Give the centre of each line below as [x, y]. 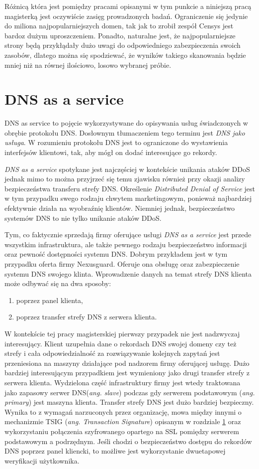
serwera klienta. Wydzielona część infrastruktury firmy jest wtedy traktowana [123, 382]
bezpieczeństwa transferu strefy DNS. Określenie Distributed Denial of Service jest [130, 188]
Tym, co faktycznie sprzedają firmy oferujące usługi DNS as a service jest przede [128, 234]
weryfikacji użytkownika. [42, 460]
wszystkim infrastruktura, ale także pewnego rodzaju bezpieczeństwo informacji [126, 244]
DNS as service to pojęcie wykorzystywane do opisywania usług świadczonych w [126, 123]
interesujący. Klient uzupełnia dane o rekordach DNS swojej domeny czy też [121, 343]
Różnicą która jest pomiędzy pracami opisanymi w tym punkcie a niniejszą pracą [128, 6]
